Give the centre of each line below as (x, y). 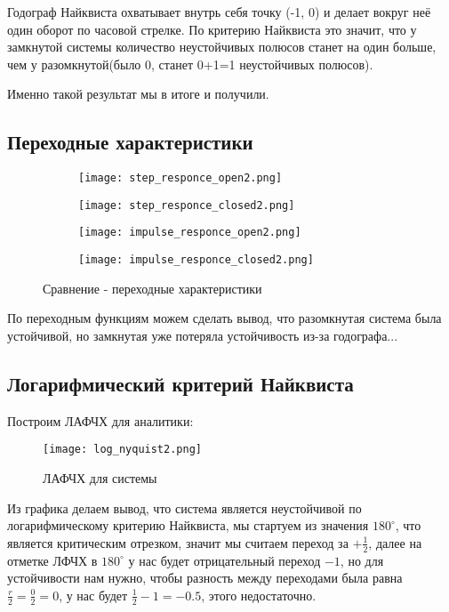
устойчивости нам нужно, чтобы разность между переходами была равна (205, 578)
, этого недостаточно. (259, 595)
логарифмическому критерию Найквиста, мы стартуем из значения (188, 525)
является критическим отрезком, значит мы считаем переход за (178, 542)
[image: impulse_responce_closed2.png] (196, 260)
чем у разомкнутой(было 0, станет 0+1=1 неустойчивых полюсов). (190, 64)
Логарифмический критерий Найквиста (180, 383)
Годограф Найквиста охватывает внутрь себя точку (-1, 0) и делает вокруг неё (219, 12)
